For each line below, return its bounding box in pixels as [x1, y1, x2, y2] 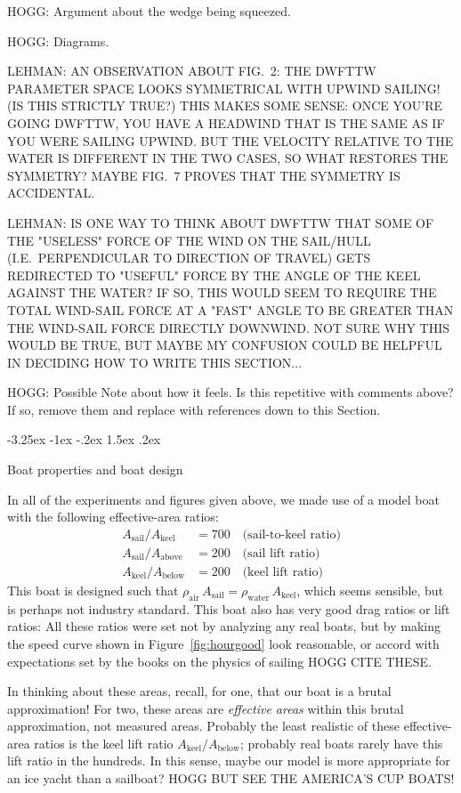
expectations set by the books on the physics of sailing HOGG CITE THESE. [7, 651, 432, 670]
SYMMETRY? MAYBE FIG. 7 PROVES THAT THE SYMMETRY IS [7, 166, 400, 184]
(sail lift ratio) [242, 546, 320, 560]
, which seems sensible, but [296, 580, 444, 599]
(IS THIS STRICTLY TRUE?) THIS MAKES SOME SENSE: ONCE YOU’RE [7, 96, 443, 115]
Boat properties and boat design [7, 460, 183, 479]
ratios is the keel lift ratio [34, 733, 174, 752]
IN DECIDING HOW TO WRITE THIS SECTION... [7, 352, 303, 371]
